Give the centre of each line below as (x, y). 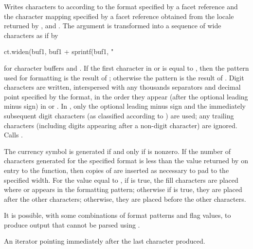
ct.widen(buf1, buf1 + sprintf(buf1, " (59, 51)
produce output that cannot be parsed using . (72, 224)
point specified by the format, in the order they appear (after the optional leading (126, 96)
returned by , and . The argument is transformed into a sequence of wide (113, 26)
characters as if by (31, 35)
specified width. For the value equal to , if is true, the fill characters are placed (121, 180)
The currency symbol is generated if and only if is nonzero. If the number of (117, 151)
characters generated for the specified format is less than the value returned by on (126, 161)
